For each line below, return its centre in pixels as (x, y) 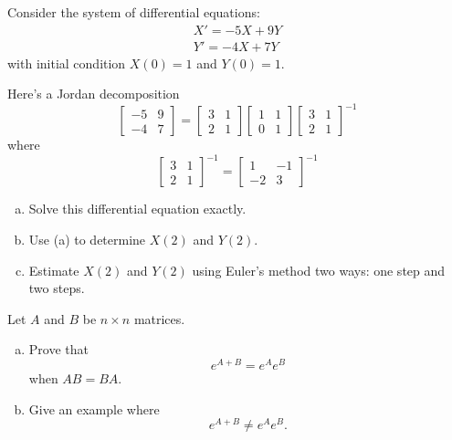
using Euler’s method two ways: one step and (319, 270)
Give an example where (94, 409)
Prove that (58, 349)
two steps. (57, 288)
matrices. (159, 318)
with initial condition (67, 63)
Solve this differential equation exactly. (137, 209)
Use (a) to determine (87, 240)
